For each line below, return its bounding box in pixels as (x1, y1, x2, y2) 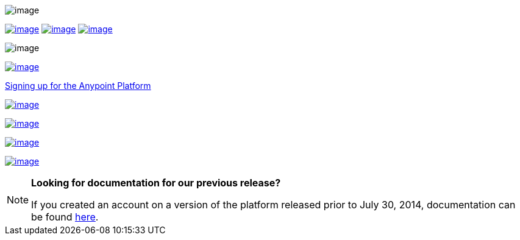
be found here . (31, 211, 99, 223)
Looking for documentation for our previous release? (31, 177, 281, 189)
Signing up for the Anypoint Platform (5, 80, 151, 91)
